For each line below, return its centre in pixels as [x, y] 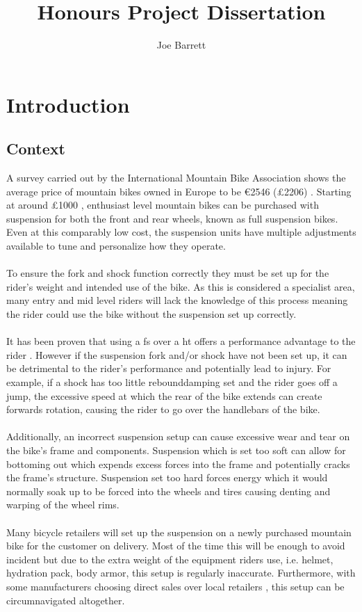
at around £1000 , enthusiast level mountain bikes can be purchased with [163, 205]
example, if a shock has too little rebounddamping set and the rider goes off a [172, 382]
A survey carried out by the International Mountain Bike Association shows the [176, 178]
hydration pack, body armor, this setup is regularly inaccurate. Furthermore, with [181, 573]
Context [36, 148]
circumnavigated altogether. [66, 600]
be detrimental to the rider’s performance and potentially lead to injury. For [169, 368]
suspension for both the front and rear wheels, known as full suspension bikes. [172, 218]
